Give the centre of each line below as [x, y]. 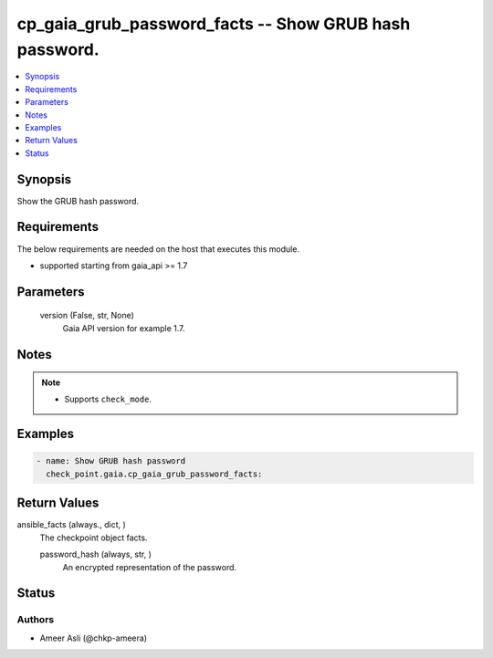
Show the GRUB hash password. [78, 201]
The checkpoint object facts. [94, 538]
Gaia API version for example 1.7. [124, 328]
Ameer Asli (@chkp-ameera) [94, 638]
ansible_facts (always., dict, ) [72, 525]
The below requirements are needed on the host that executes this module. [158, 249]
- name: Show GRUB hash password [111, 461]
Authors [36, 620]
